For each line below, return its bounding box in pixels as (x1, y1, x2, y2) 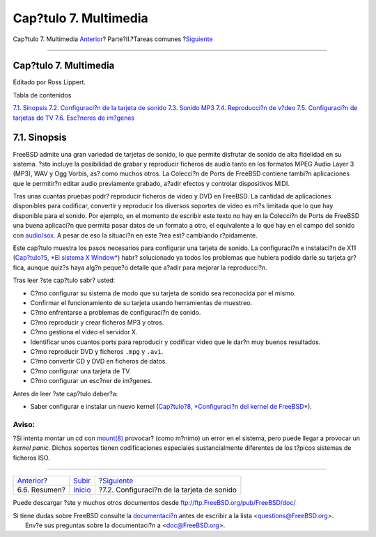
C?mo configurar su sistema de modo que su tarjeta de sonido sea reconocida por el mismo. (30, 289, 296, 297)
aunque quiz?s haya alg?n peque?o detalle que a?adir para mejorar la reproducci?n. (26, 263, 267, 272)
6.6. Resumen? (17, 485, 66, 495)
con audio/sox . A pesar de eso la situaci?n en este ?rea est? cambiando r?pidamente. (13, 231, 258, 240)
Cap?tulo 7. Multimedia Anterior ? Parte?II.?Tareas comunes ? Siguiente (13, 35, 213, 43)
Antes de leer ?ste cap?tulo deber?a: (13, 389, 118, 398)
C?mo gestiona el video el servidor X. (30, 328, 138, 336)
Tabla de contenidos (13, 91, 72, 99)
